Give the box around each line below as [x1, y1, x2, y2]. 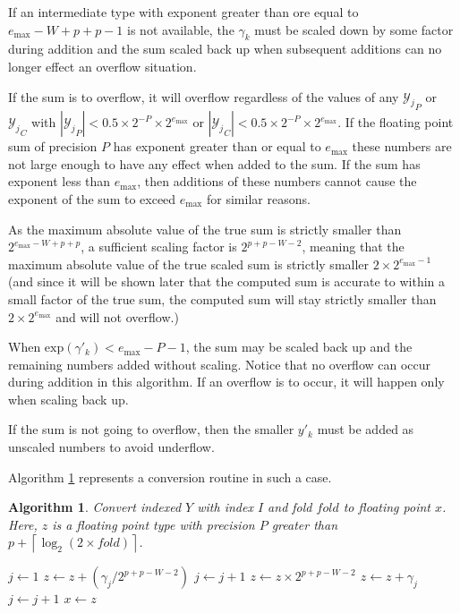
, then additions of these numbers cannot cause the [137, 172, 417, 191]
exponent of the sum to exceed [8, 189, 176, 208]
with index [197, 498, 253, 516]
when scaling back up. [8, 389, 129, 408]
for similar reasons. [206, 189, 311, 208]
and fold [268, 498, 312, 516]
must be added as [317, 420, 414, 438]
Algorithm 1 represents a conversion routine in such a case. [8, 467, 332, 486]
